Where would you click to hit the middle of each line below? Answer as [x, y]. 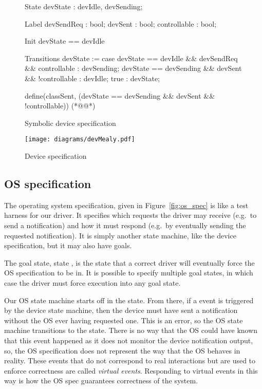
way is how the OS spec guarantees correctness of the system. [101, 381]
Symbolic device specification [70, 123]
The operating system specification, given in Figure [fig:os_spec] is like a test [126, 205]
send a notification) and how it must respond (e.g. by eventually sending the [125, 225]
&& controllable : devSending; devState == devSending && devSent [133, 68]
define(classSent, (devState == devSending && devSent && [120, 95]
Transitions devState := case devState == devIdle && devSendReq [131, 58]
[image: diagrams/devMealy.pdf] [80, 140]
